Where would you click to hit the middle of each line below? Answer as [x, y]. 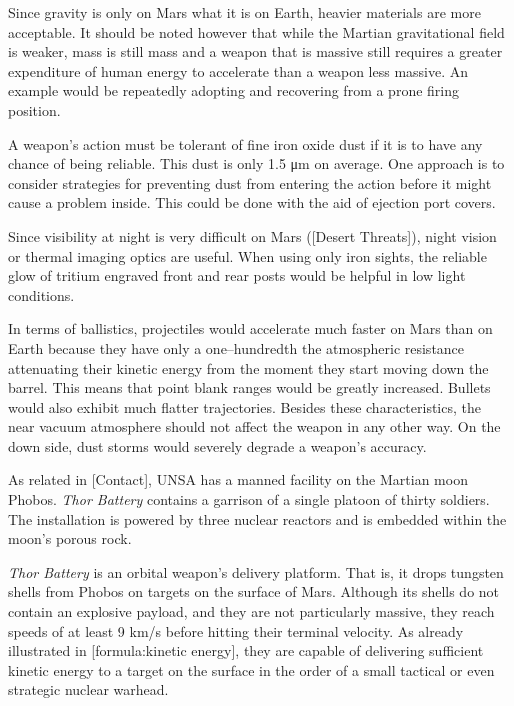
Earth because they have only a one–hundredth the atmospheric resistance [236, 347]
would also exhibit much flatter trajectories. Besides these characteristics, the [244, 406]
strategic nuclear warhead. [88, 689]
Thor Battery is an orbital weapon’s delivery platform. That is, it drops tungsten [256, 571]
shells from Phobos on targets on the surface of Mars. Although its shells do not [254, 591]
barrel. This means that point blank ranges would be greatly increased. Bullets [249, 387]
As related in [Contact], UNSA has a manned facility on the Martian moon [238, 479]
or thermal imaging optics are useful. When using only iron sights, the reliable [247, 255]
